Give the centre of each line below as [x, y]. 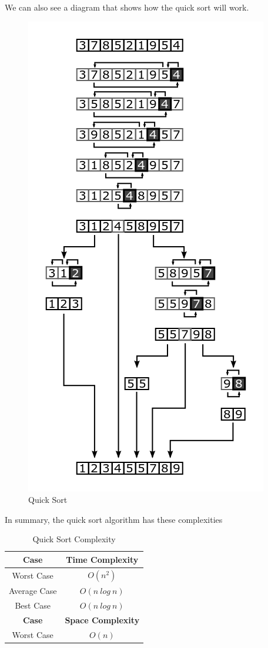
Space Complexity [102, 620]
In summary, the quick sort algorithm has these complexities [114, 519]
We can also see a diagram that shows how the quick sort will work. [127, 7]
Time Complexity [102, 559]
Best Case [33, 605]
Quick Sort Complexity [74, 539]
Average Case [33, 591]
